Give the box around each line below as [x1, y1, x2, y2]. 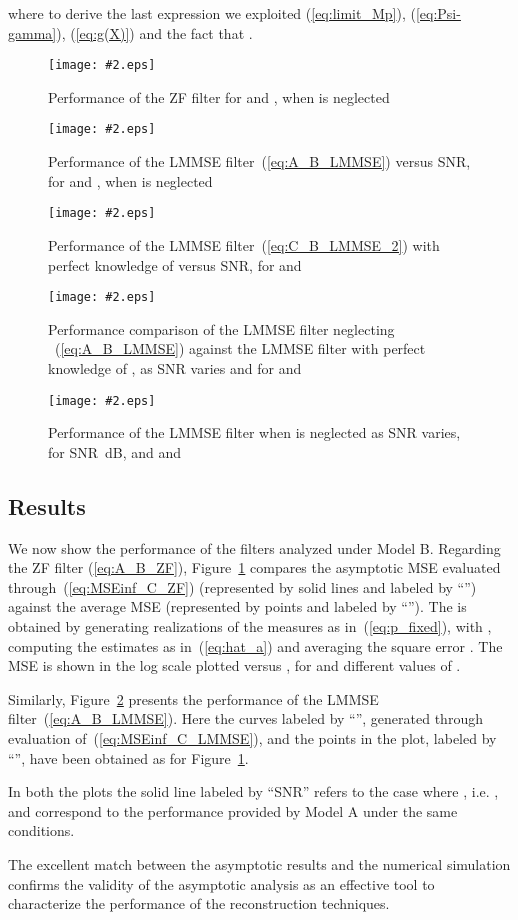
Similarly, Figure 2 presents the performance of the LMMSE [8, 688, 379, 709]
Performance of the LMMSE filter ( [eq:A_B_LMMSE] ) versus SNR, [48, 151, 471, 172]
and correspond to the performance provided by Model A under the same [8, 800, 458, 821]
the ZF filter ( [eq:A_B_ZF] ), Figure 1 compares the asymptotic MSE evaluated [8, 557, 501, 578]
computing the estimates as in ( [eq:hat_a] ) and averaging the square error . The [8, 635, 503, 656]
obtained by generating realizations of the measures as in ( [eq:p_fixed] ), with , [8, 615, 492, 636]
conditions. [8, 820, 75, 841]
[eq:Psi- [415, 3, 461, 23]
